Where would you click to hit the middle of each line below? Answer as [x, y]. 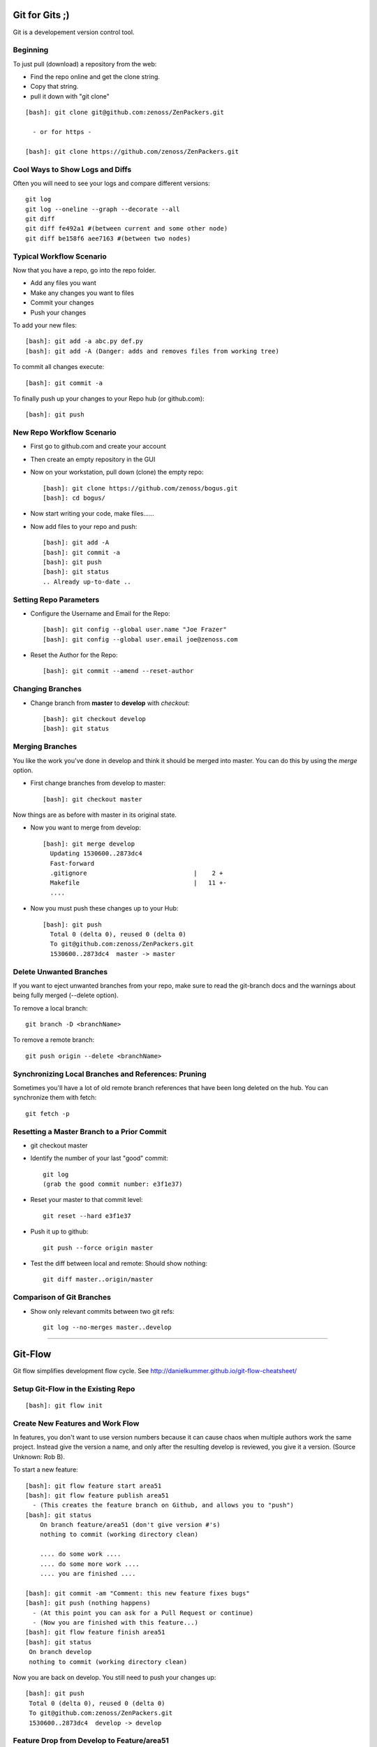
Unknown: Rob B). [39, 1456]
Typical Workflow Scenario [60, 256]
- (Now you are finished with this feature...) [116, 1622]
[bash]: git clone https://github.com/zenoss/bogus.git [140, 488]
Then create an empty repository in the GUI [93, 459]
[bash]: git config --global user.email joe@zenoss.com [140, 639]
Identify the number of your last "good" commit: [99, 1158]
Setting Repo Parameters [56, 600]
